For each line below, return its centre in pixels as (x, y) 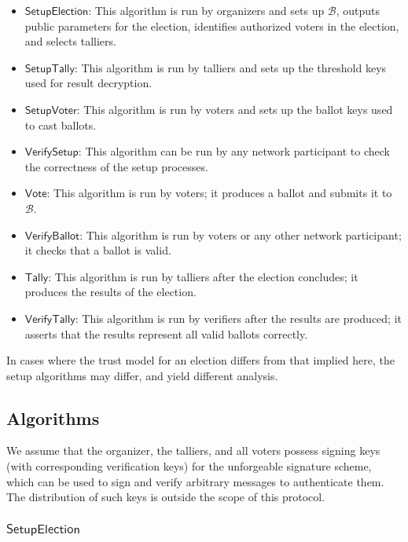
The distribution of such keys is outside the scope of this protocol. (166, 497)
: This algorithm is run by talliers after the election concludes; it (203, 276)
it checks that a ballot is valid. (98, 250)
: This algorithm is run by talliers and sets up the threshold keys (230, 67)
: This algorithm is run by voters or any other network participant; (241, 234)
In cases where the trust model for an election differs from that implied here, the (201, 360)
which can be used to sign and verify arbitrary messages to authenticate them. (195, 481)
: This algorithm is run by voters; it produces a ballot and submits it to (219, 193)
